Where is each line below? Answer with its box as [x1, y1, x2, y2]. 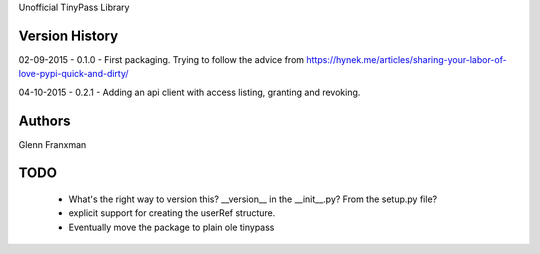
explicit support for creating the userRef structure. [68, 207, 276, 219]
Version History [18, 27, 119, 44]
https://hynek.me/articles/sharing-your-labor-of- [306, 53, 507, 65]
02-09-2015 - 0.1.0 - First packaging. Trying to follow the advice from [18, 53, 305, 65]
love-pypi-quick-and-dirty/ [18, 68, 129, 80]
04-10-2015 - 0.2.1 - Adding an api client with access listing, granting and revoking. [18, 86, 361, 98]
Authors [18, 112, 71, 129]
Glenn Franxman [18, 138, 87, 150]
